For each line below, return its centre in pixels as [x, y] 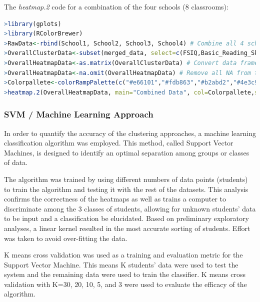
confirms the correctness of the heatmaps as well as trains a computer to [115, 199]
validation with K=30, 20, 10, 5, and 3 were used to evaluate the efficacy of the [125, 284]
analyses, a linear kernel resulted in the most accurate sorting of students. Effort [127, 228]
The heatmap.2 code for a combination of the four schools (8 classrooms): [116, 6]
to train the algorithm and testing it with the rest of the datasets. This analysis [126, 189]
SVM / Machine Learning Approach [79, 114]
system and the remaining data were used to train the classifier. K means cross [125, 274]
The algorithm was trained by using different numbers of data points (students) [126, 179]
